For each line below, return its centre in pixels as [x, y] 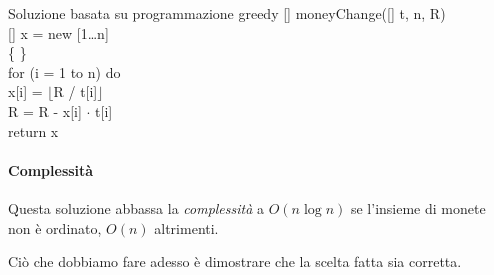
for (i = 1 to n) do [64, 71]
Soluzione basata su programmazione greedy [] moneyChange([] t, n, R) [227, 13]
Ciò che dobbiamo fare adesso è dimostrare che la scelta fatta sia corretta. [235, 261]
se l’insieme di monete [418, 207]
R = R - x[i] [45, 110]
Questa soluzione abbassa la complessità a [136, 207]
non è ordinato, [55, 227]
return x [33, 130]
